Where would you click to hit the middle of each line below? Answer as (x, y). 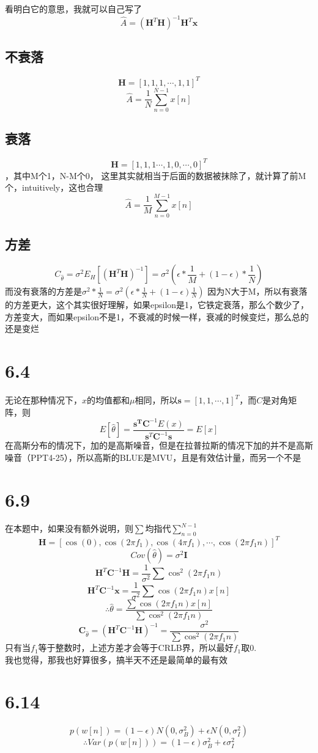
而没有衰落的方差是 (43, 291)
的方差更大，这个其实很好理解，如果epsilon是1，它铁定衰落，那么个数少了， (157, 305)
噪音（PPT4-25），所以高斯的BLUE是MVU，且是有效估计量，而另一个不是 (153, 457)
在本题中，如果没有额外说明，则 (69, 528)
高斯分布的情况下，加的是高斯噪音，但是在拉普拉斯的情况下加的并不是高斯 (163, 445)
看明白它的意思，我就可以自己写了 (73, 9)
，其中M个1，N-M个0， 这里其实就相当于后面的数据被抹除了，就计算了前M (156, 175)
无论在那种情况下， (43, 400)
